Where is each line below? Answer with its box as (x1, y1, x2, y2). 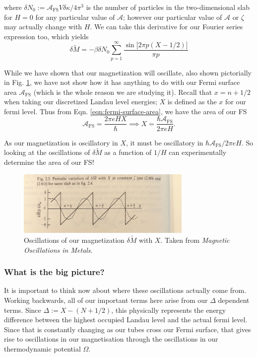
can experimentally (169, 147, 227, 157)
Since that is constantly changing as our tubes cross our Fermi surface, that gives (4, 324, 251, 334)
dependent (218, 294, 250, 305)
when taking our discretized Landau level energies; (4, 96, 157, 107)
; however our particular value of (123, 11, 222, 22)
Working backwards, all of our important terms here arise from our (4, 294, 208, 305)
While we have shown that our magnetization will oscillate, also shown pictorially (4, 67, 252, 77)
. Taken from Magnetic (160, 234, 230, 245)
